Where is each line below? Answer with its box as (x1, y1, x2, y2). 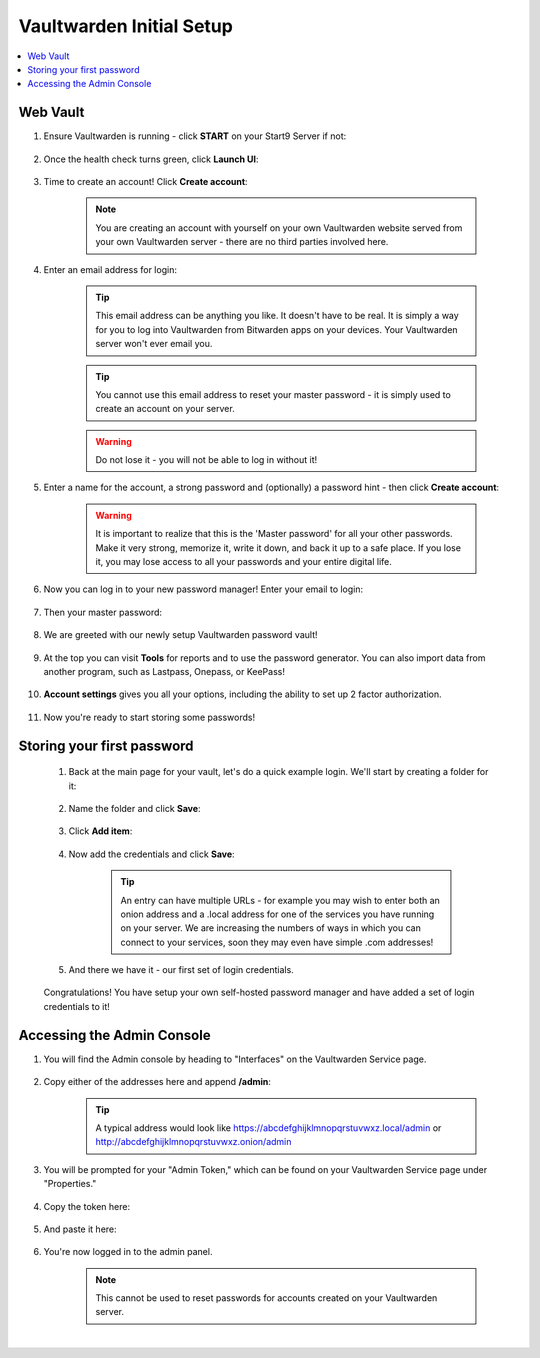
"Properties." (43, 1178, 97, 1190)
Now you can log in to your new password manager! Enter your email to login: (43, 583, 364, 595)
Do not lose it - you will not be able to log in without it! (95, 454, 318, 466)
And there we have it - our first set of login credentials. (68, 964, 294, 976)
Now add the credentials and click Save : (68, 848, 235, 860)
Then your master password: (43, 606, 163, 618)
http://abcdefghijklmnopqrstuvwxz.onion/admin (95, 1136, 292, 1148)
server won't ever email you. (95, 338, 213, 350)
